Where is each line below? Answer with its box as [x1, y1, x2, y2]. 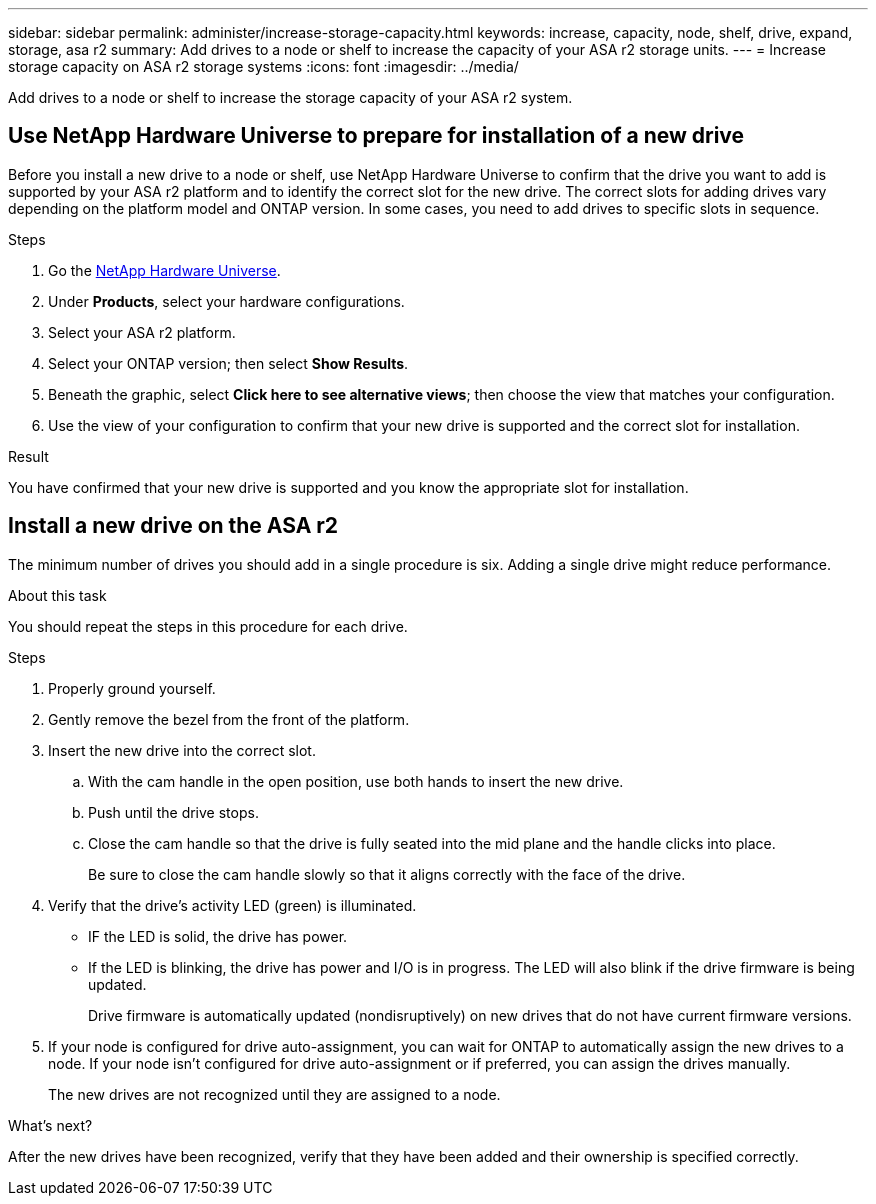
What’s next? [8, 1116, 93, 1134]
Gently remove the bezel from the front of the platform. [48, 710, 410, 728]
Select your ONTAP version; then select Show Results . [48, 354, 409, 372]
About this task [8, 586, 107, 604]
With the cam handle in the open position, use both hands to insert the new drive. [88, 772, 624, 790]
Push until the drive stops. [88, 803, 259, 821]
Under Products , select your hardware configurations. [48, 292, 405, 310]
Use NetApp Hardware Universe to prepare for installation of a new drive [8, 123, 745, 149]
